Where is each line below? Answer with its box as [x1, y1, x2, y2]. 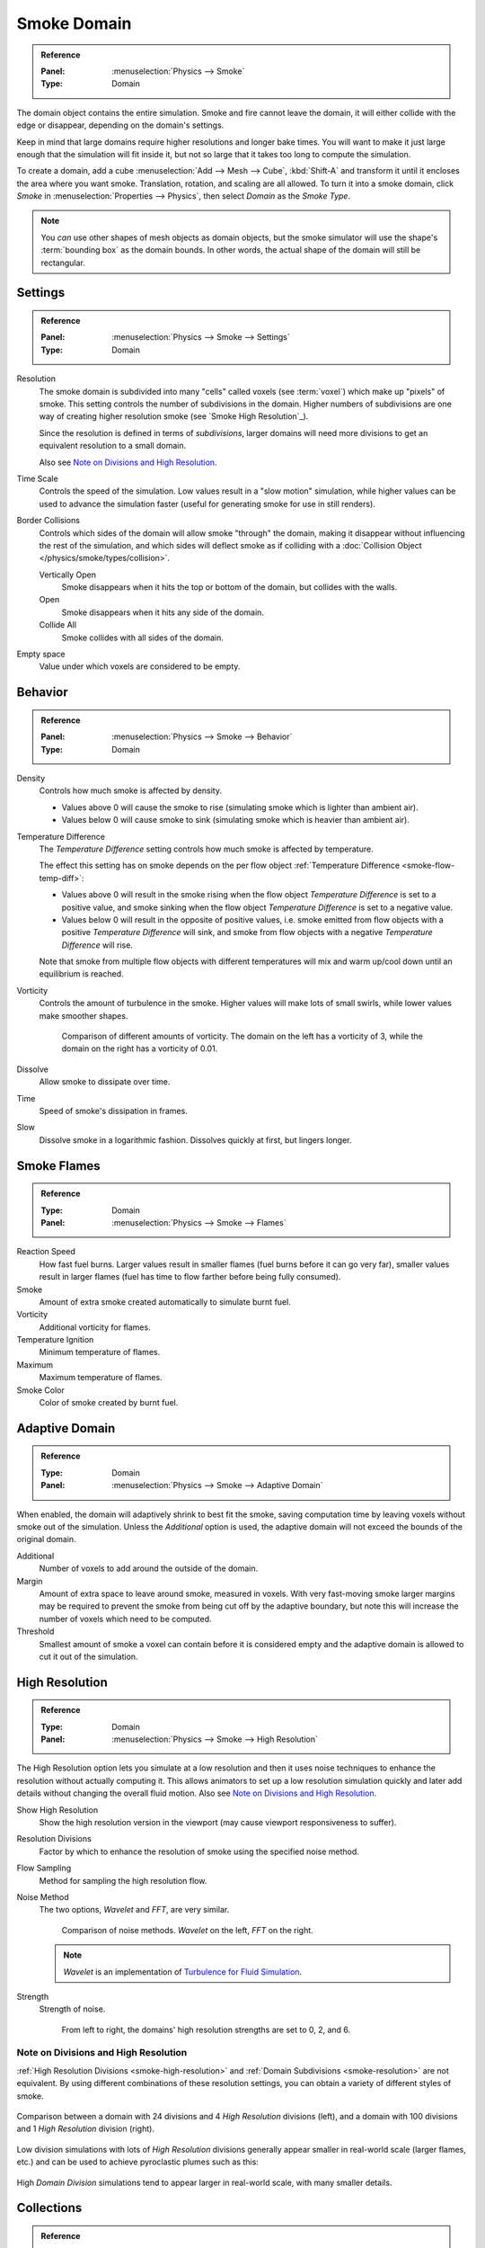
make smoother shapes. [39, 1010, 128, 1021]
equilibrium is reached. [39, 968, 124, 979]
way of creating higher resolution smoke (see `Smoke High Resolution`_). [39, 411, 309, 422]
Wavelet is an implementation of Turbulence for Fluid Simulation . [63, 1966, 303, 1977]
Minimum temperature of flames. [39, 1347, 161, 1358]
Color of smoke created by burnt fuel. [39, 1397, 179, 1408]
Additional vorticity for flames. [39, 1322, 152, 1333]
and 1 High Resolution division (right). [16, 2123, 154, 2135]
